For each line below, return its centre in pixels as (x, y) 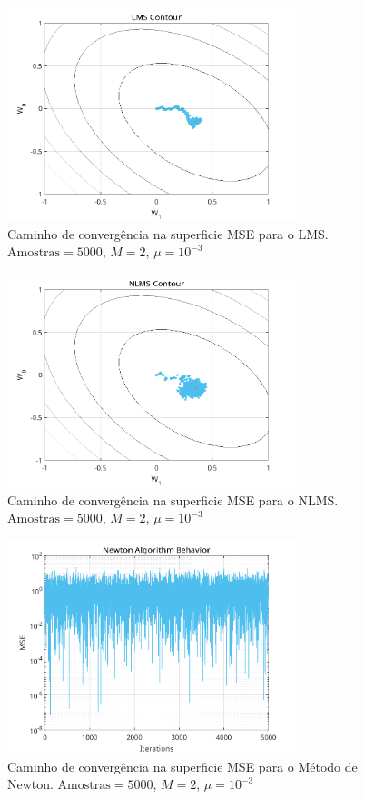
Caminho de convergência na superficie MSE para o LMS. (168, 233)
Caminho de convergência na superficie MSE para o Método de (182, 766)
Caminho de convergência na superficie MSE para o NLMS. (173, 499)
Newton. (30, 784)
